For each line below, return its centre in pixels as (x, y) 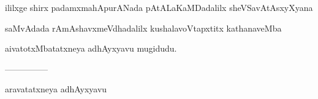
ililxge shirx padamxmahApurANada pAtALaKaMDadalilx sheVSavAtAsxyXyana (159, 7)
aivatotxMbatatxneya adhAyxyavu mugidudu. (91, 48)
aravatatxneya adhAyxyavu (56, 89)
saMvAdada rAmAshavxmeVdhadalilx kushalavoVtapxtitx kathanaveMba (143, 28)
